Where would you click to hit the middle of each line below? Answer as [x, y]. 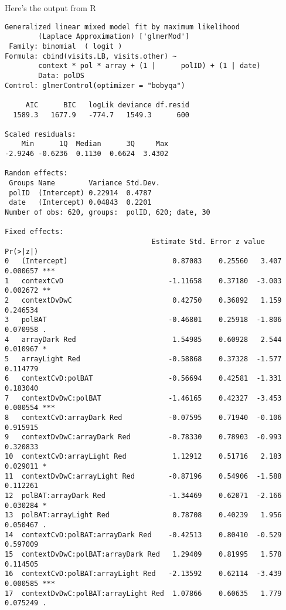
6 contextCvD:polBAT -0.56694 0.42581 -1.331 [143, 379]
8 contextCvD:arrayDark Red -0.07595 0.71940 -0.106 [143, 417]
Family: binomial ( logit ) [66, 46]
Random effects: [36, 173]
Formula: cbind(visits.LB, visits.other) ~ [91, 56]
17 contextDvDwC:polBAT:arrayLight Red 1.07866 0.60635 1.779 [143, 593]
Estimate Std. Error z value [208, 242]
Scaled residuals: [40, 134]
